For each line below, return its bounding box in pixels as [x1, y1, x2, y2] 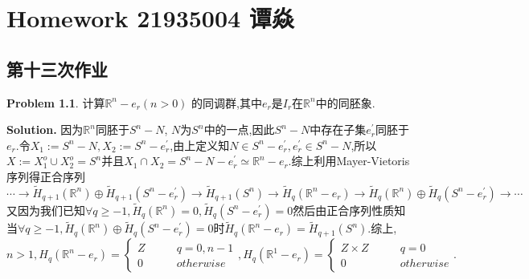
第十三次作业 [6, 56, 108, 81]
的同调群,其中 [191, 94, 262, 111]
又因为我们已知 [6, 201, 85, 218]
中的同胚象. [315, 94, 375, 111]
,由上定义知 [170, 136, 230, 153]
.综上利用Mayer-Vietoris [288, 152, 410, 169]
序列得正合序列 [6, 168, 85, 184]
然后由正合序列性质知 [293, 201, 406, 218]
